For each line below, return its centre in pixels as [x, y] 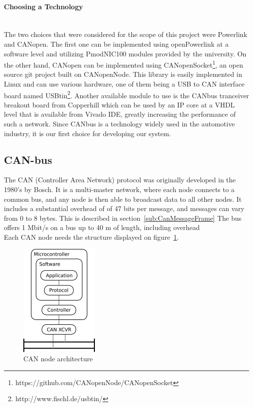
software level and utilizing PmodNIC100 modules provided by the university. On [125, 53]
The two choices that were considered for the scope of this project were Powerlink [126, 34]
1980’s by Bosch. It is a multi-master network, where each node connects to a [119, 189]
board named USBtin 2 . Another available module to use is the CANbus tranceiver [126, 94]
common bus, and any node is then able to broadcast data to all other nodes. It [123, 199]
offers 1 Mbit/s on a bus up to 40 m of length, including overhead [102, 227]
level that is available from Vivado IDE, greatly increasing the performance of [120, 114]
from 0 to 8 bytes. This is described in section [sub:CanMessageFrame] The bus [123, 218]
